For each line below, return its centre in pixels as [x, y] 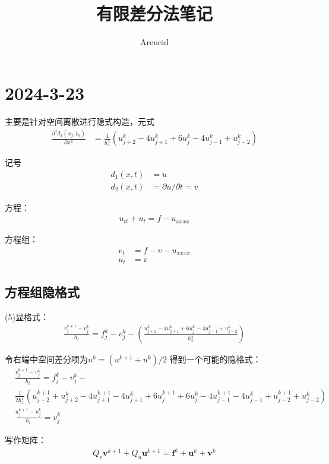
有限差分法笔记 [154, 13]
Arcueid [154, 42]
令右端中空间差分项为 [46, 359]
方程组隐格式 [42, 291]
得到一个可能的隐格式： [215, 359]
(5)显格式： [27, 316]
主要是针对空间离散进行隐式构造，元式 [80, 121]
